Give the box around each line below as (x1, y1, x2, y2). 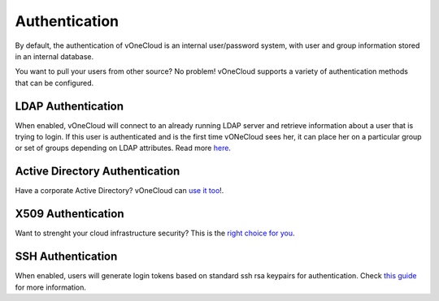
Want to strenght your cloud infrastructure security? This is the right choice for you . (15, 228, 296, 239)
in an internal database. (15, 51, 93, 61)
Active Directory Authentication (15, 165, 180, 178)
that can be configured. (15, 78, 94, 88)
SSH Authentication (15, 250, 118, 264)
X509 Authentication (15, 207, 124, 221)
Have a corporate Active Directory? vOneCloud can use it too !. (15, 186, 224, 196)
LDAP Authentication (15, 99, 124, 113)
